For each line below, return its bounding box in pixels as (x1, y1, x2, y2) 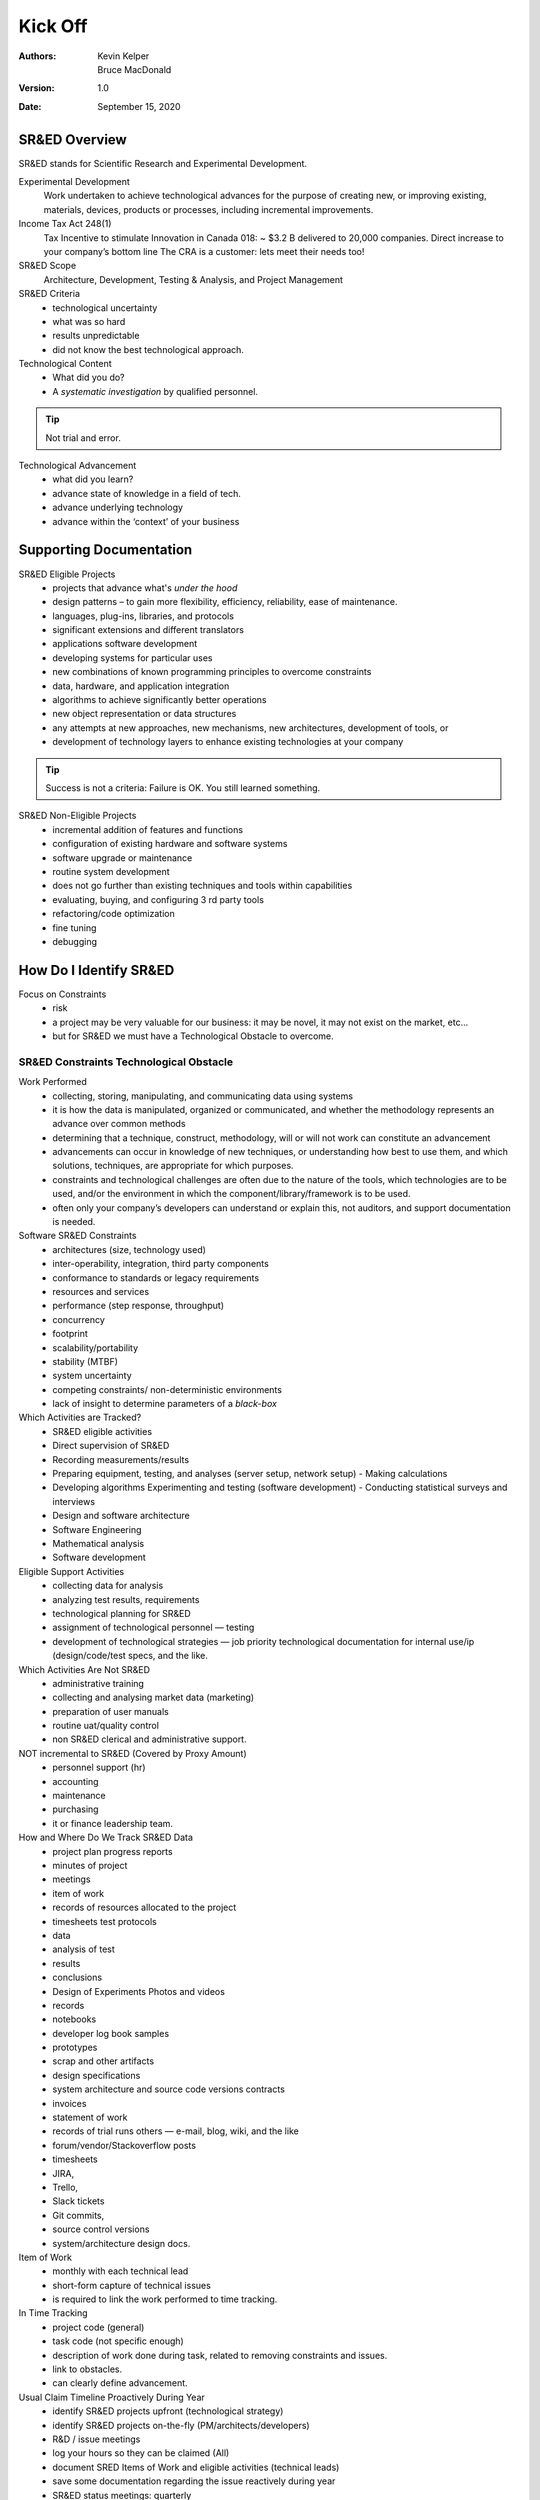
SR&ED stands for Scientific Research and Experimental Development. (18, 157, 308, 169)
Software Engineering (52, 1523, 142, 1535)
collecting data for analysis (52, 1580, 164, 1592)
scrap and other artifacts (52, 2055, 155, 2067)
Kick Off (18, 15, 88, 37)
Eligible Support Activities (18, 1565, 125, 1577)
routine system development (52, 865, 170, 877)
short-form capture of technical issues (52, 2279, 212, 2291)
